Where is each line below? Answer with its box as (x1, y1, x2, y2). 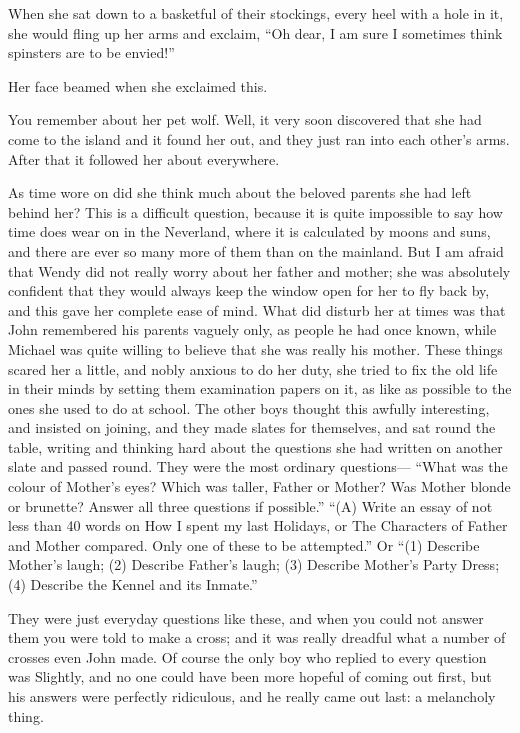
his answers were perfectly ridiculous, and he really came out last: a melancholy (8, 686, 496, 706)
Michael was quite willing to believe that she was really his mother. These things (8, 338, 503, 359)
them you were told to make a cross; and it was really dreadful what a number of (8, 627, 506, 648)
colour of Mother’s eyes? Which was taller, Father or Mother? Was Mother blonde (8, 476, 511, 497)
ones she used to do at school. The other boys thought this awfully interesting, (8, 397, 490, 418)
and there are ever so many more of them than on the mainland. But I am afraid (8, 240, 504, 261)
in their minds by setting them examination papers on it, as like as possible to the (8, 378, 512, 399)
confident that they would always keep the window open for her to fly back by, (8, 280, 490, 301)
